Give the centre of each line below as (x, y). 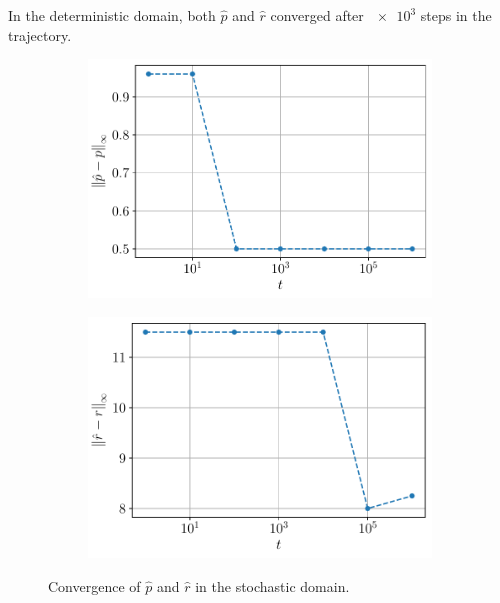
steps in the (456, 15)
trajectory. (40, 34)
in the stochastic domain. (272, 585)
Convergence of (94, 585)
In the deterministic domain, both (112, 15)
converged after (317, 15)
